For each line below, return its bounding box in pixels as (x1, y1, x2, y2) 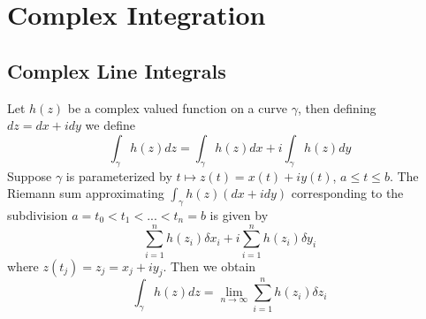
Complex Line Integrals (7, 57, 226, 84)
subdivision (7, 205, 68, 224)
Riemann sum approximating (7, 184, 164, 202)
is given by (209, 205, 269, 224)
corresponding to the (291, 184, 404, 202)
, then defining (297, 98, 377, 117)
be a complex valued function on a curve (67, 98, 287, 117)
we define (85, 116, 135, 134)
